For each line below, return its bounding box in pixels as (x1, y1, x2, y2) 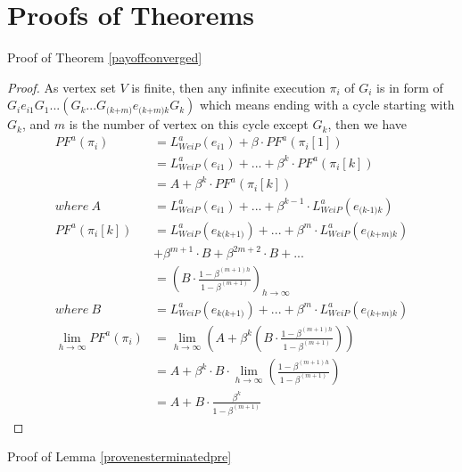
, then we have (327, 115, 408, 134)
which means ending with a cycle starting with (199, 95, 455, 114)
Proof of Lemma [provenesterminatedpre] (7, 447, 232, 466)
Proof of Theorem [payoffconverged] (7, 48, 202, 67)
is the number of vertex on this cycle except (69, 115, 309, 134)
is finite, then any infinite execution (131, 77, 326, 96)
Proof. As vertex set (7, 77, 116, 96)
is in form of (376, 77, 443, 96)
